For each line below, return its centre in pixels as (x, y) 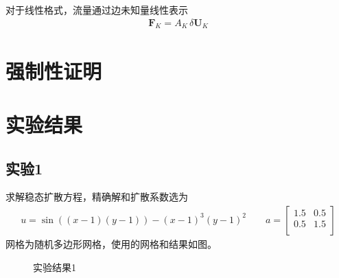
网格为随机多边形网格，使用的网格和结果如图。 (111, 244)
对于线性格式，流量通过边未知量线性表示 (97, 10)
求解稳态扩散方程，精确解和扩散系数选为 (97, 197)
